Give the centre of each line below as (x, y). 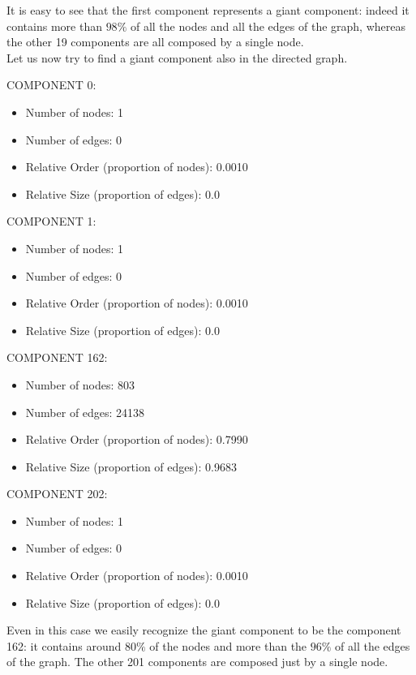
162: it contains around (64, 645)
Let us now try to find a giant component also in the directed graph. (177, 57)
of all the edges (373, 645)
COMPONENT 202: (57, 494)
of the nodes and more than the (228, 645)
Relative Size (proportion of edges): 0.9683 (131, 466)
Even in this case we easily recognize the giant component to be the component (204, 630)
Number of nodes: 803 (80, 384)
